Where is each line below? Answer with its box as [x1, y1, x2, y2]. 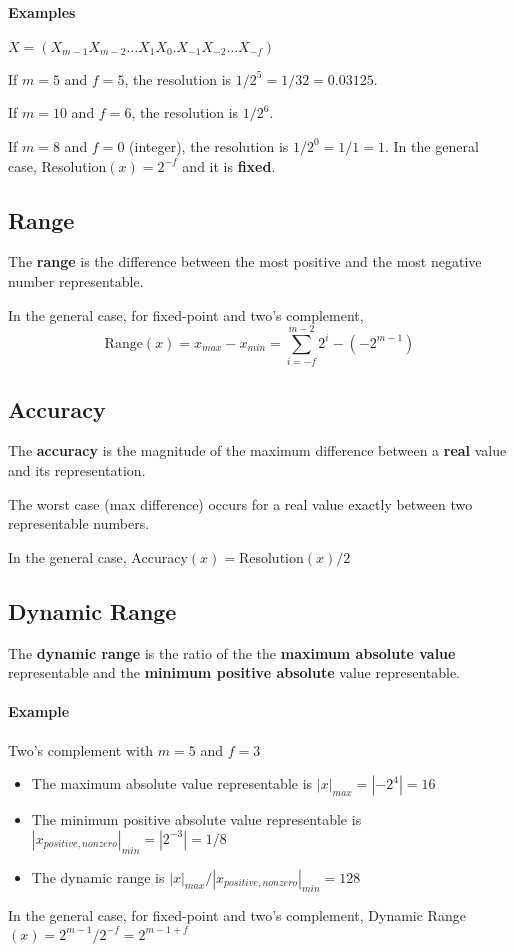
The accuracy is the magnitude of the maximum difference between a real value [8, 440, 507, 461]
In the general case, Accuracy [8, 546, 188, 567]
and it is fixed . [182, 155, 276, 176]
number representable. [8, 270, 144, 291]
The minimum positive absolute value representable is [31, 809, 362, 830]
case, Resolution [8, 155, 107, 176]
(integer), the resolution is [129, 135, 289, 156]
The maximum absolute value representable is [31, 773, 313, 794]
